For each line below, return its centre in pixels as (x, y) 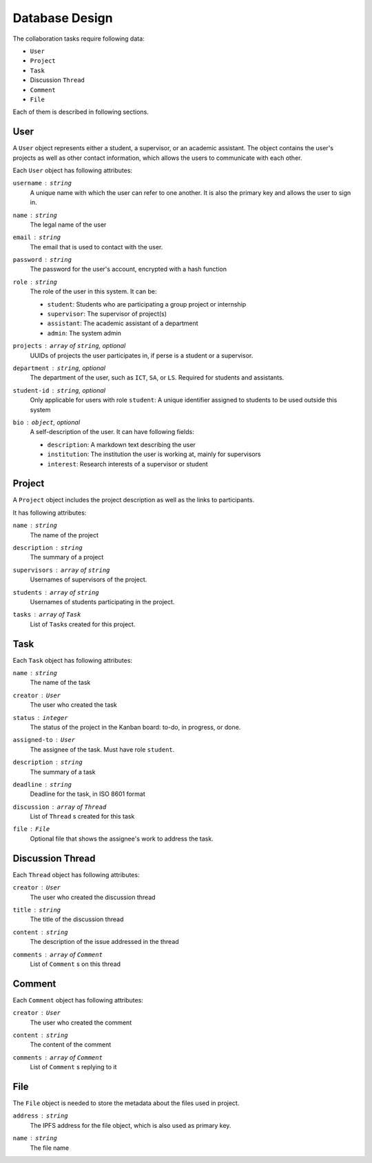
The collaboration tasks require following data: (79, 39)
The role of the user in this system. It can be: (93, 291)
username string (42, 183)
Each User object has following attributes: (73, 170)
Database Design (63, 18)
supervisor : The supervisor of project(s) (107, 314)
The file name (50, 1148)
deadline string (42, 784)
